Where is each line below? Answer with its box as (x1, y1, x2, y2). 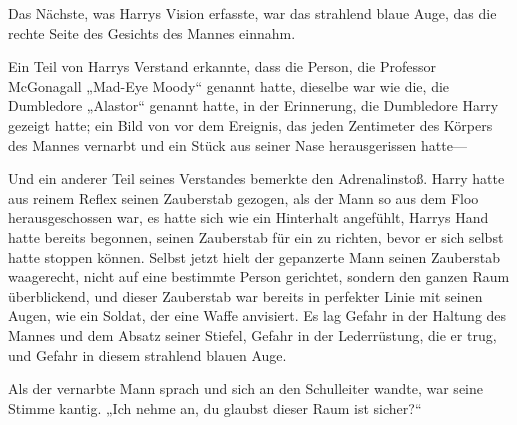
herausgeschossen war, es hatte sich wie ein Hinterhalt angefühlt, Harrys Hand (8, 207, 489, 228)
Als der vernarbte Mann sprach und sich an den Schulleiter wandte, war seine (8, 378, 483, 399)
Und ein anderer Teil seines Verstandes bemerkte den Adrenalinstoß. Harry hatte (8, 168, 505, 189)
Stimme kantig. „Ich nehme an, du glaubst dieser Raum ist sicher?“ (8, 397, 422, 418)
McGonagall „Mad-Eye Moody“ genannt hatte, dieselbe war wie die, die (8, 75, 450, 96)
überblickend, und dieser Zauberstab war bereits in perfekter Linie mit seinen (8, 285, 483, 306)
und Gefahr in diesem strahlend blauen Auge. (8, 344, 287, 365)
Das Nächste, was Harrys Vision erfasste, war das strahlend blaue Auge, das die (8, 3, 497, 23)
